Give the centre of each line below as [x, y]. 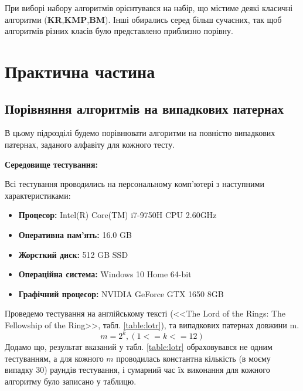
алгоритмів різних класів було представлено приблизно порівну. [119, 31]
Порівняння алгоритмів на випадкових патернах [144, 108]
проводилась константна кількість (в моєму [193, 358]
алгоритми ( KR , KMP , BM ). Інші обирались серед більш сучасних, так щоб [143, 19]
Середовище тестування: [51, 164]
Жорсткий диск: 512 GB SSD [73, 254]
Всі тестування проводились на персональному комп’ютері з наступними [135, 184]
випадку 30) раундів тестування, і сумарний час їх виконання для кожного [137, 370]
